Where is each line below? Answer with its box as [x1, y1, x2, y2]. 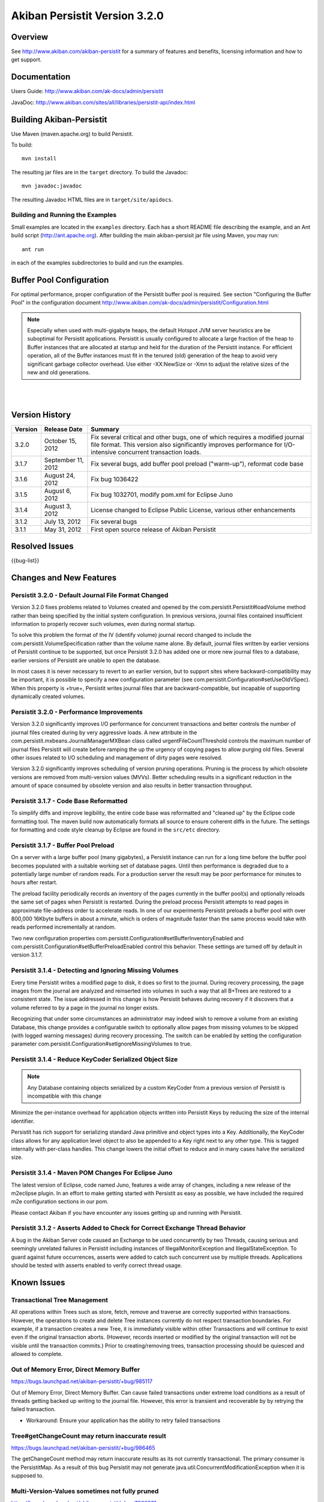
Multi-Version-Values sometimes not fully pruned [11, 1487, 159, 1495]
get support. [11, 56, 42, 63]
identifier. [11, 1117, 35, 1125]
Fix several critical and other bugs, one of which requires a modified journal [91, 433, 304, 441]
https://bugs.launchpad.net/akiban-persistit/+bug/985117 [11, 1378, 153, 1385]
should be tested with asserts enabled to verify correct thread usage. [11, 1262, 182, 1269]
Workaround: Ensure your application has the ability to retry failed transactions [26, 1417, 221, 1424]
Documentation [11, 72, 71, 82]
